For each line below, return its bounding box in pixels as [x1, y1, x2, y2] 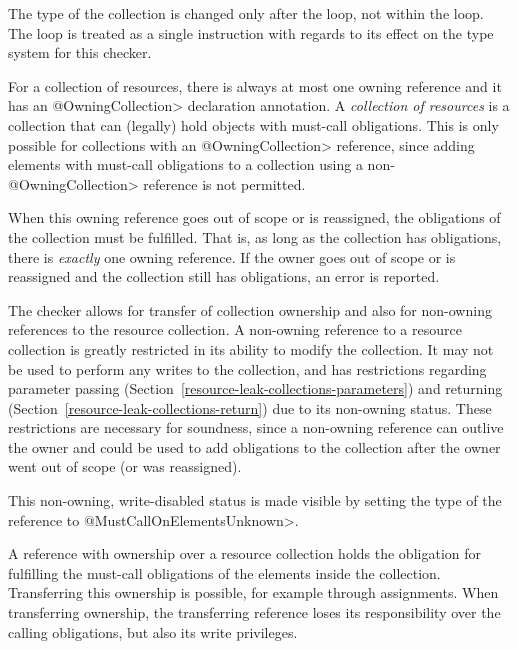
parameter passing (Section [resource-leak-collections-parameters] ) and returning [8, 378, 503, 399]
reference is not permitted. [143, 173, 306, 194]
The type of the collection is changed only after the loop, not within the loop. [8, 3, 484, 23]
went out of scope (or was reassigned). [8, 456, 242, 477]
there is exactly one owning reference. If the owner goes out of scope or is [8, 246, 456, 267]
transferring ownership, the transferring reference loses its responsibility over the [8, 602, 501, 623]
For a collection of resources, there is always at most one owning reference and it [8, 75, 502, 96]
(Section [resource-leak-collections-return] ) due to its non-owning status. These [8, 397, 492, 418]
